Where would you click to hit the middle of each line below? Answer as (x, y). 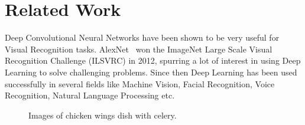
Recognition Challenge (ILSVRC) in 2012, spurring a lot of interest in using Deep (153, 60)
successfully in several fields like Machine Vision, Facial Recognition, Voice (140, 83)
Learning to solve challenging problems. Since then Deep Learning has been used (151, 72)
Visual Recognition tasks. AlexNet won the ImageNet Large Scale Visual (139, 49)
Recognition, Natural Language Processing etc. (90, 95)
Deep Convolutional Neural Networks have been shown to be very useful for (142, 37)
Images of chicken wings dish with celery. (103, 115)
